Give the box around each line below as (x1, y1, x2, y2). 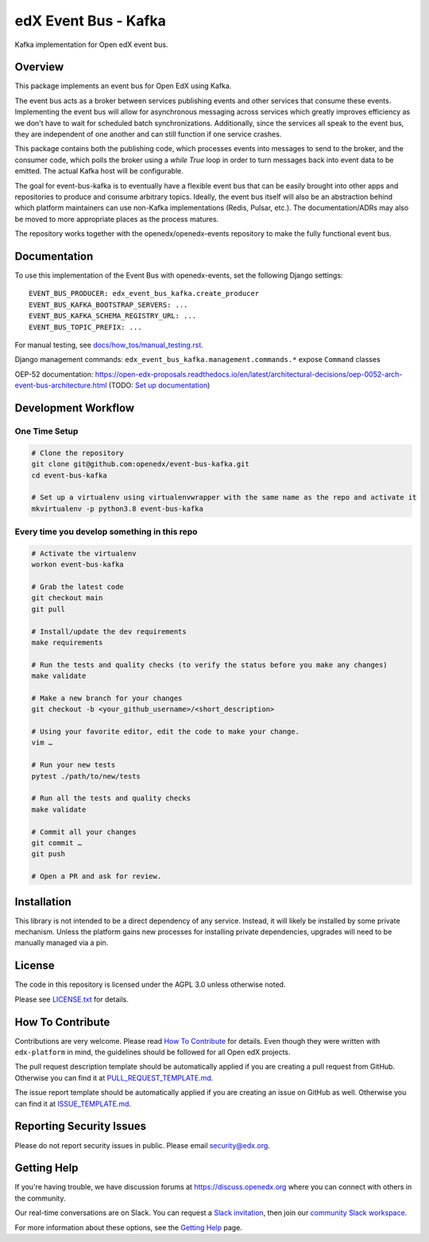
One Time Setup (14, 426, 79, 437)
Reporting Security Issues (14, 1119, 147, 1133)
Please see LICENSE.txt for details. (14, 995, 129, 1004)
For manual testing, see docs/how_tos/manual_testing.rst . (14, 341, 204, 349)
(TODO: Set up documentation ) (108, 380, 211, 390)
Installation (14, 895, 71, 909)
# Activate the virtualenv (31, 549, 137, 558)
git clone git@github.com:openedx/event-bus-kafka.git (31, 460, 249, 469)
